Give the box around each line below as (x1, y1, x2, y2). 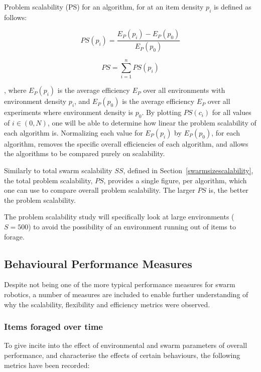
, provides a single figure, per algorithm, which (103, 175, 247, 185)
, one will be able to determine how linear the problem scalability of (47, 117, 256, 128)
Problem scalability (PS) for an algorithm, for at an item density (4, 2, 204, 12)
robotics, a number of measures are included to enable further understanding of (4, 289, 248, 299)
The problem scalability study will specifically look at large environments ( (4, 211, 234, 222)
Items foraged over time (4, 320, 103, 333)
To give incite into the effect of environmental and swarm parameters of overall (4, 340, 247, 350)
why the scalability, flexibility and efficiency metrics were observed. (4, 299, 210, 309)
